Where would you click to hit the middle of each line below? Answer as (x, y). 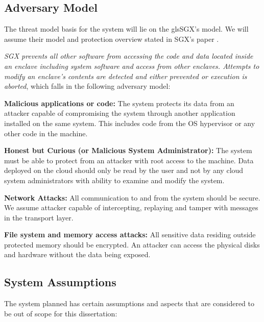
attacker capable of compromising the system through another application (120, 113)
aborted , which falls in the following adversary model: (87, 86)
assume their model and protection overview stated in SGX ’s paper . (112, 39)
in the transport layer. (39, 217)
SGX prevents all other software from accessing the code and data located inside (129, 56)
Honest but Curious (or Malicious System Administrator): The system (128, 150)
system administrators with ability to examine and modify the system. (114, 180)
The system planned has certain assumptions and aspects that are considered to (129, 303)
